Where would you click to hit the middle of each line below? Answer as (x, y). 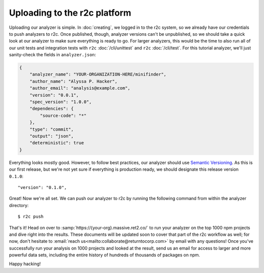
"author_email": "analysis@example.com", (80, 88)
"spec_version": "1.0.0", (61, 102)
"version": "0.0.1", (54, 95)
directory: (19, 205)
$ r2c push (31, 217)
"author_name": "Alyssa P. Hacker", (73, 81)
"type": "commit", (52, 129)
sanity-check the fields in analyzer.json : (53, 55)
